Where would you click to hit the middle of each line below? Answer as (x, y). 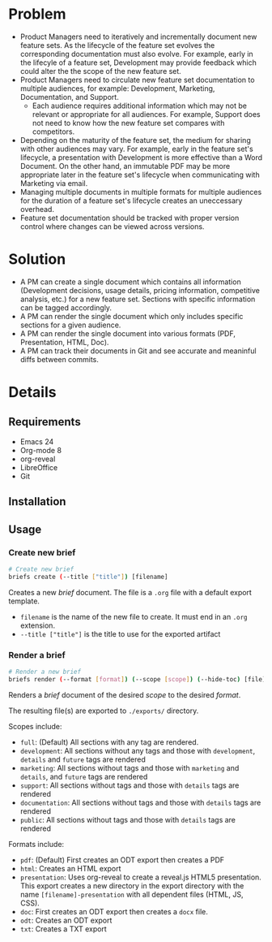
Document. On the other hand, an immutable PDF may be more (125, 166)
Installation (37, 501)
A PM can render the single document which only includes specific (132, 316)
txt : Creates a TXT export (63, 929)
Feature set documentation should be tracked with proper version (130, 218)
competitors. (53, 132)
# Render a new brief (45, 672)
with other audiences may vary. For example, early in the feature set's (136, 149)
